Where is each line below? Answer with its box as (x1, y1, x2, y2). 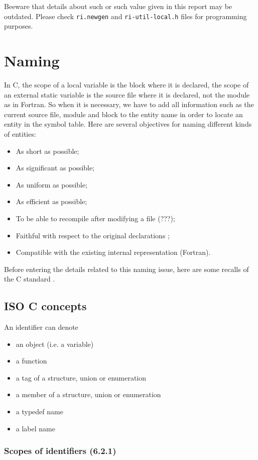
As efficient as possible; (16, 196, 87, 207)
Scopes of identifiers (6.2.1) (4, 444, 116, 457)
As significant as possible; (16, 162, 95, 173)
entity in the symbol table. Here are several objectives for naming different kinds (4, 119, 252, 129)
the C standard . (4, 273, 55, 284)
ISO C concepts (4, 298, 87, 314)
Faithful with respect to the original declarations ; (16, 230, 170, 240)
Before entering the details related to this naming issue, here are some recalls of (4, 263, 249, 274)
